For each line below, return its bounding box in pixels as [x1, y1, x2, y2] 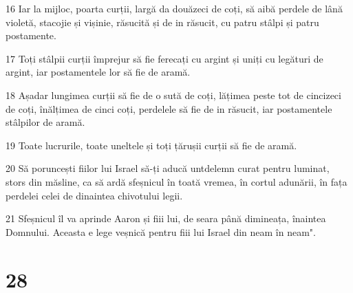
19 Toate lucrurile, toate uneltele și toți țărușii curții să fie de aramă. [6, 138, 297, 152]
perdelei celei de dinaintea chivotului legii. [6, 188, 183, 202]
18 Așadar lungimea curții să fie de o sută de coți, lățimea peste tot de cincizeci [6, 87, 341, 102]
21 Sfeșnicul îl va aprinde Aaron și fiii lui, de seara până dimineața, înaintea [6, 211, 326, 226]
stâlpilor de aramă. [6, 115, 85, 129]
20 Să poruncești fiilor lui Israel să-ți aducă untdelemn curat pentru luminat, [6, 161, 330, 175]
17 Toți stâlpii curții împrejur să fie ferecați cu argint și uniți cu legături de [6, 51, 323, 65]
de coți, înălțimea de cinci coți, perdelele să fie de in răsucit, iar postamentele [6, 101, 332, 116]
